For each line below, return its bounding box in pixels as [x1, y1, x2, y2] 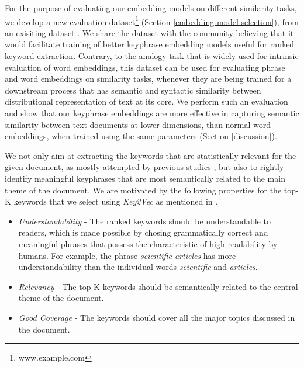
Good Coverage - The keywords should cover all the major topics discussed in [18, 311, 295, 323]
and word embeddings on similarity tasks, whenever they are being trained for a [5, 72, 292, 85]
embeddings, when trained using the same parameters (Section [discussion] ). [5, 130, 277, 142]
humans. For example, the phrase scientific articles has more [18, 249, 236, 261]
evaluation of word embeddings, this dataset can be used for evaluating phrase [5, 61, 285, 73]
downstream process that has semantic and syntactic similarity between [5, 84, 261, 96]
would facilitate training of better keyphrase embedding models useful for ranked [5, 38, 295, 50]
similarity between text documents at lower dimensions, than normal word [5, 118, 271, 130]
